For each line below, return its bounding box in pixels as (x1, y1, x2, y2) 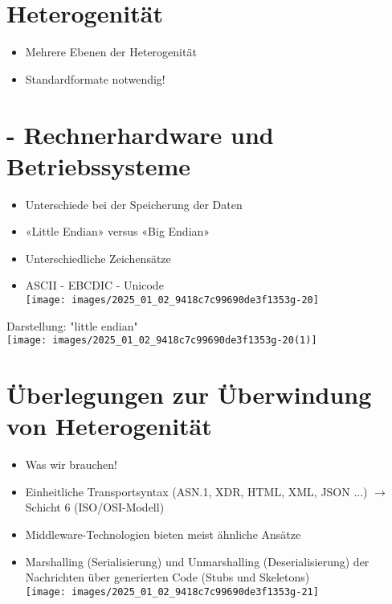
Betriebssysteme (6, 149, 191, 182)
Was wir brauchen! (25, 456, 117, 473)
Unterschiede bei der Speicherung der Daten (25, 195, 243, 212)
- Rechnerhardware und (6, 117, 274, 150)
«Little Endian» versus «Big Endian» (25, 223, 210, 240)
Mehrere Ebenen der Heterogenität (25, 43, 197, 60)
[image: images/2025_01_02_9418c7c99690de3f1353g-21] (25, 586, 319, 598)
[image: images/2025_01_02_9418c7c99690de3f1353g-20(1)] (6, 335, 317, 347)
